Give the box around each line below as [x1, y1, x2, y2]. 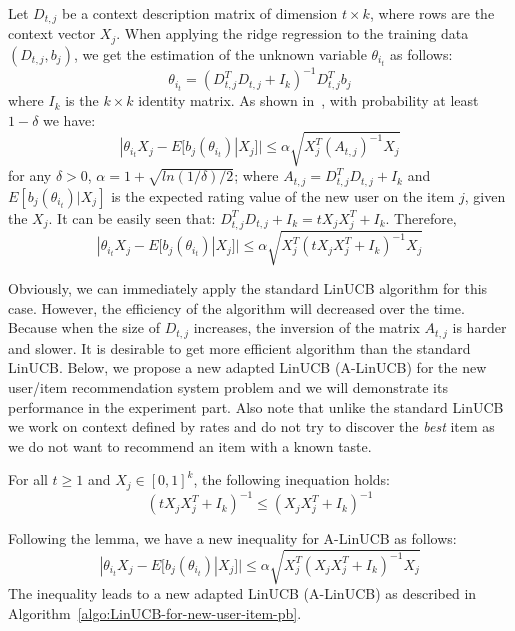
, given [464, 185, 506, 206]
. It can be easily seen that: [48, 207, 216, 228]
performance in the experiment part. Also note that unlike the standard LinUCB [8, 396, 504, 417]
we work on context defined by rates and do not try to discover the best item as [8, 416, 495, 437]
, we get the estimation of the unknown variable [73, 43, 367, 64]
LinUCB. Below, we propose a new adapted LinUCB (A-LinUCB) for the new [8, 357, 487, 378]
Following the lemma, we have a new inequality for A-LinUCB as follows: [8, 528, 457, 549]
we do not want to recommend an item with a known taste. [8, 435, 372, 456]
